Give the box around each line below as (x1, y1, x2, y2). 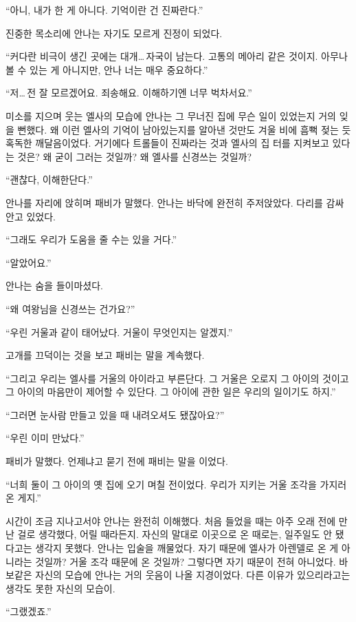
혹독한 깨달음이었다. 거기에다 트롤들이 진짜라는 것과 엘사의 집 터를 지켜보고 (5, 136, 329, 150)
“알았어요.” (5, 255, 52, 269)
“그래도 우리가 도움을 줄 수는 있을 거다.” (5, 232, 177, 247)
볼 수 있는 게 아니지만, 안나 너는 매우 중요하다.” (5, 62, 208, 76)
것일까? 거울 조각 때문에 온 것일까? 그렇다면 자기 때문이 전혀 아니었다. (35, 554, 336, 568)
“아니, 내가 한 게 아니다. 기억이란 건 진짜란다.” (5, 3, 203, 17)
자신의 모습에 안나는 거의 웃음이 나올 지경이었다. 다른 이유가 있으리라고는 (35, 568, 351, 582)
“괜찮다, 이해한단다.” (5, 172, 93, 187)
